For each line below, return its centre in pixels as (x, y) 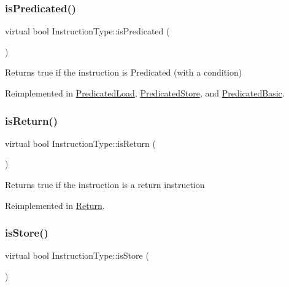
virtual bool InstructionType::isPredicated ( (87, 31)
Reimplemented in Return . (55, 205)
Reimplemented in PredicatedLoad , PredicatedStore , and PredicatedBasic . (145, 93)
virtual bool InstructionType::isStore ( (77, 255)
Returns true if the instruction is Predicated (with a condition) (124, 72)
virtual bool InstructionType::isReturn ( (80, 143)
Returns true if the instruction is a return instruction (105, 184)
